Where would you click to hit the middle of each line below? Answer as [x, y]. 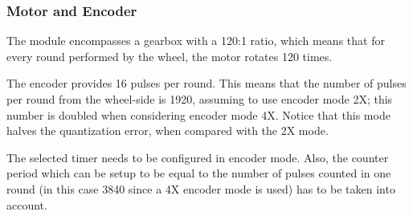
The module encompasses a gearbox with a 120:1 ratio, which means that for [196, 41]
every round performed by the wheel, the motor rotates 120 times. [170, 56]
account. [27, 204]
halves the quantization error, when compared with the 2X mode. [168, 130]
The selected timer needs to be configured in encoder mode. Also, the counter [198, 157]
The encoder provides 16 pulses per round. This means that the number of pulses [206, 83]
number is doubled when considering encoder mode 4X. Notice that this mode [198, 114]
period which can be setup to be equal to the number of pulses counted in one [199, 173]
